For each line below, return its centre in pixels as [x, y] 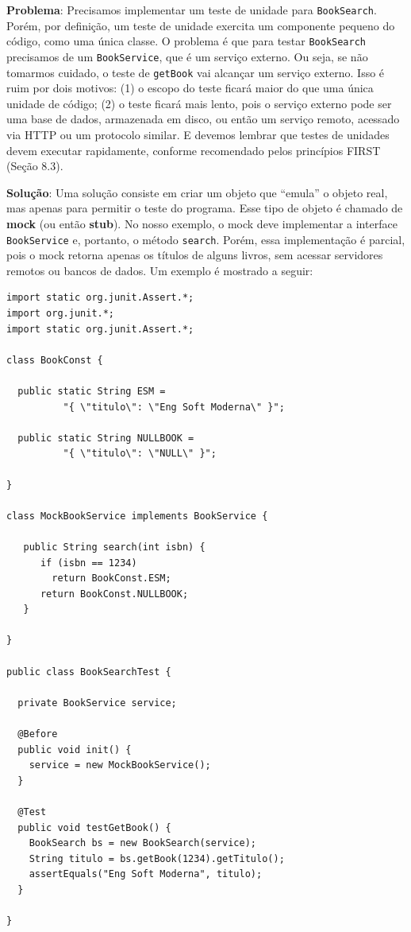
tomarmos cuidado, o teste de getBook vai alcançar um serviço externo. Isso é [196, 72]
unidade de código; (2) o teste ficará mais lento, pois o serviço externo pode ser [199, 103]
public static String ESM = [92, 391]
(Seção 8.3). [35, 166]
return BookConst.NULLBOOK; [114, 594]
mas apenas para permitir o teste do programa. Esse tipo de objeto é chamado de [205, 208]
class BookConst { [55, 360]
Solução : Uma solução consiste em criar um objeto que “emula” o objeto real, [197, 192]
